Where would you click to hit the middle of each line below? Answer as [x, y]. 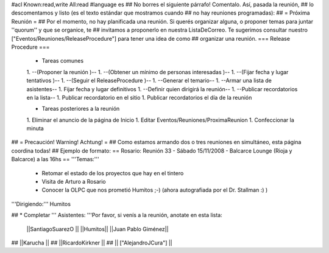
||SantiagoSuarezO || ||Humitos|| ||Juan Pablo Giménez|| [97, 229]
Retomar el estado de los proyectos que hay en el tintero [113, 173]
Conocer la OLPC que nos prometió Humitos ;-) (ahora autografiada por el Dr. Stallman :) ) [155, 190]
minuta [35, 128]
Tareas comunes [63, 61]
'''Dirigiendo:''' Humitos [41, 204]
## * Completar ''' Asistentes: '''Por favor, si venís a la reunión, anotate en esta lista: [117, 215]
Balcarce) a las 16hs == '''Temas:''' [55, 159]
